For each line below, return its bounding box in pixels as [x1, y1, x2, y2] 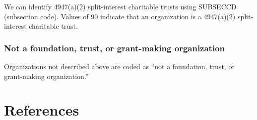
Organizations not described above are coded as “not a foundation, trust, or [4, 61, 235, 71]
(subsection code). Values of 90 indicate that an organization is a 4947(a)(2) [4, 11, 236, 21]
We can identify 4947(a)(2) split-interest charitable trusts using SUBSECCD [4, 1, 237, 11]
